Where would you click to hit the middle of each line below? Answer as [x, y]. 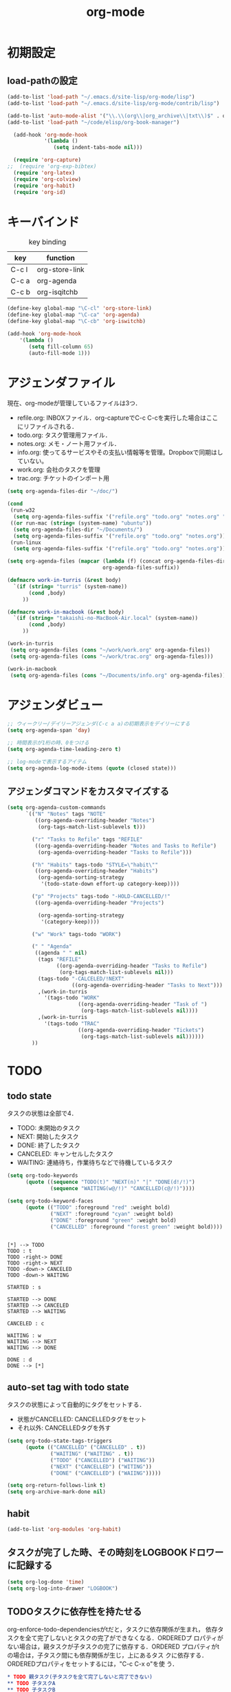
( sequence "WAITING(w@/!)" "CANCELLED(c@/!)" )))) [123, 1189]
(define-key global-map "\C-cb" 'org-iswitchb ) [77, 322]
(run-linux [25, 543]
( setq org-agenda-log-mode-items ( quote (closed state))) [92, 768]
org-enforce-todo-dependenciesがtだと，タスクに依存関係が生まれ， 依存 [112, 1629]
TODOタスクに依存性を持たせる [75, 1612]
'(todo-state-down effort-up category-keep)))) [110, 884]
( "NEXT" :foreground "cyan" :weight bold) [112, 1214]
